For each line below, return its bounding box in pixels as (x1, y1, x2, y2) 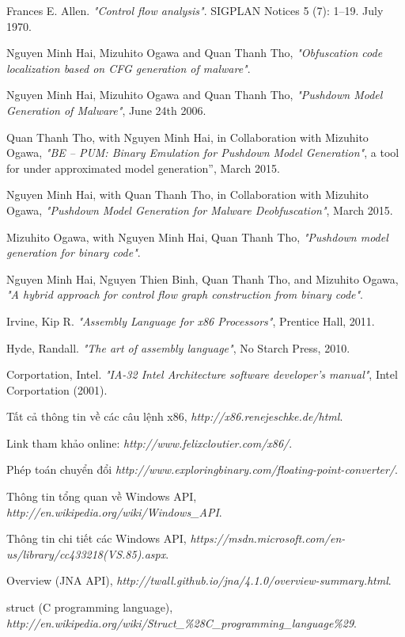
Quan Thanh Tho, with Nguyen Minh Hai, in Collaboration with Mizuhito (6, 128, 369, 145)
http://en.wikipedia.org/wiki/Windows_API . (6, 503, 222, 520)
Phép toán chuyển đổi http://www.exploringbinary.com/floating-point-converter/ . (6, 461, 398, 478)
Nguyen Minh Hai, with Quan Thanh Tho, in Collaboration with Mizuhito (6, 186, 369, 203)
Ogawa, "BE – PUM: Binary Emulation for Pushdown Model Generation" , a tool (6, 144, 399, 161)
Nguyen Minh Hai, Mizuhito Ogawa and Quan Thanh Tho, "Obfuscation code (6, 44, 383, 61)
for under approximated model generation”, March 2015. (6, 159, 280, 176)
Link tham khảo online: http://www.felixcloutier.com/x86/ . (6, 434, 293, 451)
